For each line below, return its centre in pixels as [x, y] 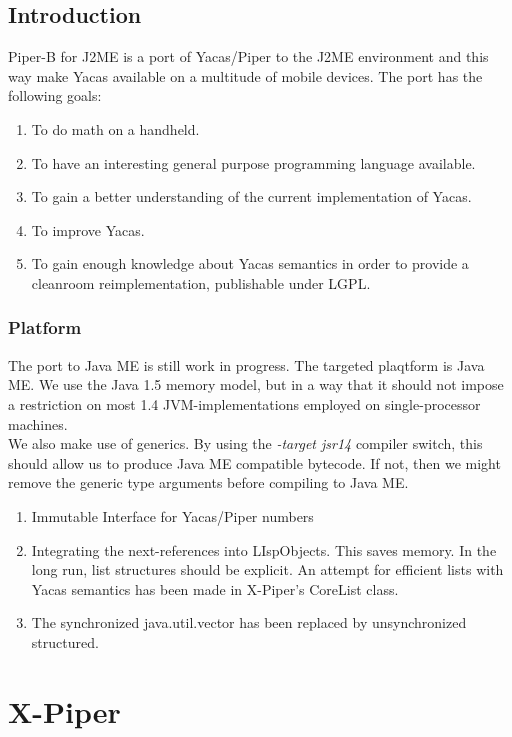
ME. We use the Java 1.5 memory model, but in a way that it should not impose [256, 384]
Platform [45, 327]
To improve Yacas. [88, 229]
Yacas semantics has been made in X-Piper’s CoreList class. [215, 588]
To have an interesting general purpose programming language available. [253, 162]
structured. [65, 641]
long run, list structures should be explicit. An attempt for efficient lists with [267, 569]
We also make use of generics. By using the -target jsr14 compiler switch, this [245, 443]
